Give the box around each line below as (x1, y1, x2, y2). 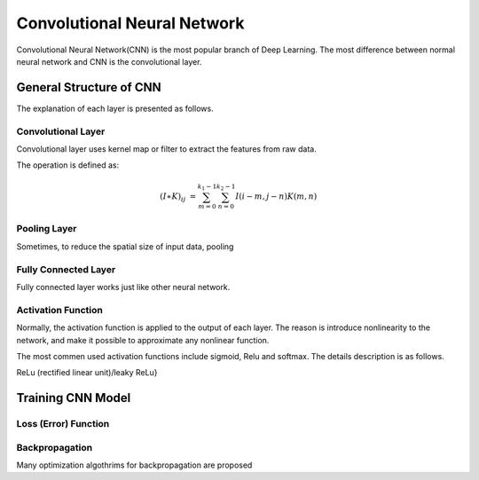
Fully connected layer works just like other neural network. (16, 281, 231, 292)
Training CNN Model (16, 390, 131, 405)
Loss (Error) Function (16, 418, 110, 430)
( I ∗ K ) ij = (160, 191, 197, 203)
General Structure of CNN (16, 80, 161, 95)
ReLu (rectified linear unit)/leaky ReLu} (16, 367, 158, 378)
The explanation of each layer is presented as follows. (16, 103, 214, 114)
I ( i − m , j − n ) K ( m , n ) (235, 191, 318, 201)
